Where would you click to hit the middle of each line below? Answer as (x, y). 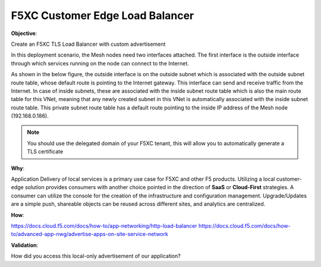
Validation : (25, 245)
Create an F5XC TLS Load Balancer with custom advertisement (88, 44)
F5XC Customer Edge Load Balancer (103, 15)
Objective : (24, 33)
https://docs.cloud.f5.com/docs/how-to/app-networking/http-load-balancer (104, 225)
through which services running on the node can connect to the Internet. (100, 63)
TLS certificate (45, 152)
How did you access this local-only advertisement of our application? (96, 256)
